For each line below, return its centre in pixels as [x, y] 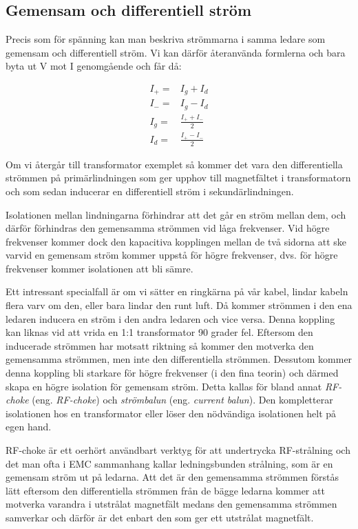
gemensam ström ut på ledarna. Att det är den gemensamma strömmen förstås [172, 477]
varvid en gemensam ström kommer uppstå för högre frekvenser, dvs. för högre [172, 255]
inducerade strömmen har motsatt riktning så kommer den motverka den [160, 345]
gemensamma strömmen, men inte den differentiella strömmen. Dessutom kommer [179, 359]
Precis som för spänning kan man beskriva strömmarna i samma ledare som [166, 39]
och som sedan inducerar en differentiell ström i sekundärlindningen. [150, 191]
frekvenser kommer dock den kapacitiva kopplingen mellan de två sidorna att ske [176, 241]
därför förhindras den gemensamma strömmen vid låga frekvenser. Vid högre [168, 228]
